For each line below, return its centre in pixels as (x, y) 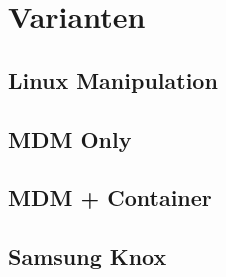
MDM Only (70, 138)
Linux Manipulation (113, 79)
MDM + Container (110, 197)
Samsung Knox (87, 256)
